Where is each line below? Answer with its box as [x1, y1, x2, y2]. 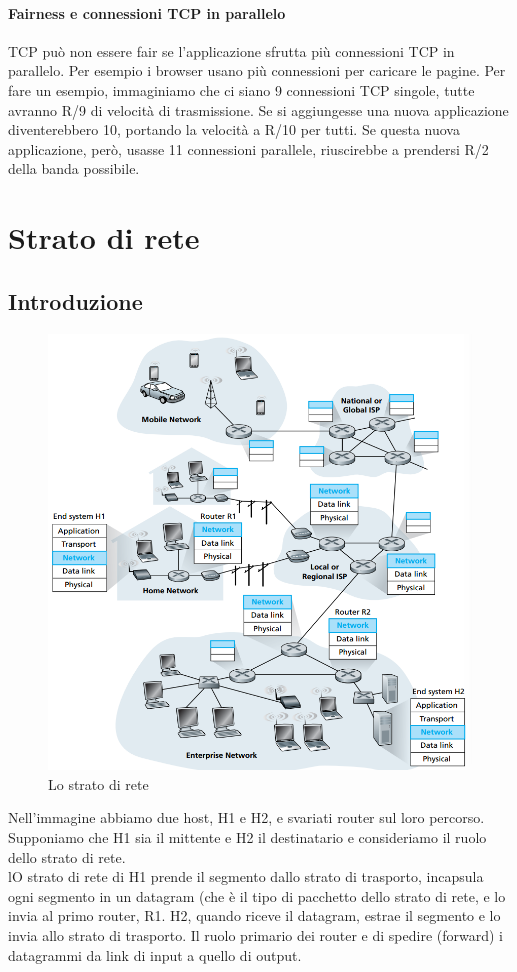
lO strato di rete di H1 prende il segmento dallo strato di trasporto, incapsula [8, 866, 484, 887]
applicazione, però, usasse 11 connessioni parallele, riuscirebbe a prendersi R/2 [8, 138, 489, 159]
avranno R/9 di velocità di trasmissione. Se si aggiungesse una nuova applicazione [8, 99, 509, 120]
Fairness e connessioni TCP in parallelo [8, 2, 286, 23]
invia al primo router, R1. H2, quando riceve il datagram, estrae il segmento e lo [8, 905, 501, 926]
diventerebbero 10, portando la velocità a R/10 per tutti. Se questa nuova [8, 119, 460, 140]
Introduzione [8, 285, 143, 316]
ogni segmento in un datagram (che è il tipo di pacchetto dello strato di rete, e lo [8, 885, 506, 906]
